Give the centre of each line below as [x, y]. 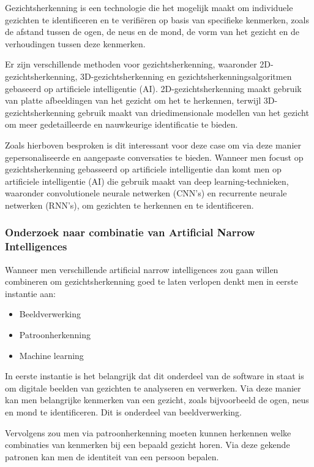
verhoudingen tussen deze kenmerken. [75, 43]
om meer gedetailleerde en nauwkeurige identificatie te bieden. [121, 124]
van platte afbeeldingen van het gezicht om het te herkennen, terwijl [133, 100]
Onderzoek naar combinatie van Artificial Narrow [130, 232]
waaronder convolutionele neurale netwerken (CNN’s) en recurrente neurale [146, 193]
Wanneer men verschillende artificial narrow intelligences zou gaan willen [142, 269]
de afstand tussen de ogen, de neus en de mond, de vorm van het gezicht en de [152, 32]
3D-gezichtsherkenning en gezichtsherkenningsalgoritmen [186, 76]
